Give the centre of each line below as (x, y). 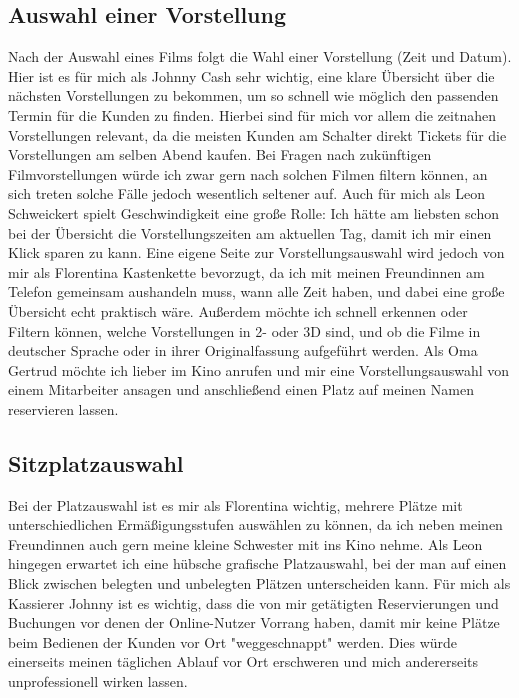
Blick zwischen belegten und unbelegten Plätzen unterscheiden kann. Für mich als (259, 583)
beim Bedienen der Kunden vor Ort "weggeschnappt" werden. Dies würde (233, 641)
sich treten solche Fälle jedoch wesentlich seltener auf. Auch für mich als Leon (246, 193)
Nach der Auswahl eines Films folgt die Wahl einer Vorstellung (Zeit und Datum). (260, 56)
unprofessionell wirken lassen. (98, 681)
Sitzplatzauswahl (96, 462)
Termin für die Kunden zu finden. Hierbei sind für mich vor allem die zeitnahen (252, 114)
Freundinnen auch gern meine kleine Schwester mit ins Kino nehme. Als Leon (245, 543)
